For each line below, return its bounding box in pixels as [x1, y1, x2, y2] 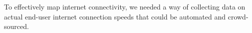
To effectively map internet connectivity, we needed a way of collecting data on [4, 1, 246, 11]
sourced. [4, 21, 29, 31]
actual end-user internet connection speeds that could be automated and [4, 11, 226, 21]
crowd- [228, 11, 249, 21]
